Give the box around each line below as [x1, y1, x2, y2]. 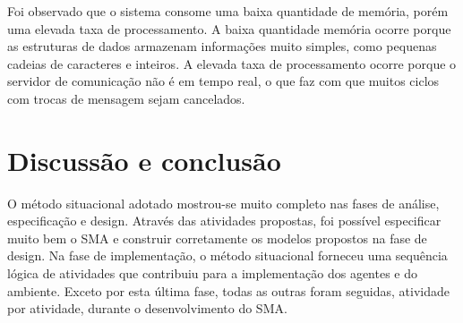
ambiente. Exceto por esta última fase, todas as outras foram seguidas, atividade [7, 281, 450, 300]
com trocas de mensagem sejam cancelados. [7, 89, 245, 107]
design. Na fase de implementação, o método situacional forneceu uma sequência [7, 246, 448, 265]
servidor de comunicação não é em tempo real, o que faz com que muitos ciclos [7, 72, 440, 90]
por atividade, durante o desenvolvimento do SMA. [7, 299, 287, 318]
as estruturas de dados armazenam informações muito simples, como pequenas [7, 37, 437, 55]
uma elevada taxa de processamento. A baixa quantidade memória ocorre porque [7, 19, 451, 38]
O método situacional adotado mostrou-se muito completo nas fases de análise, [7, 193, 440, 212]
